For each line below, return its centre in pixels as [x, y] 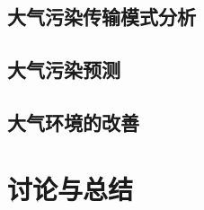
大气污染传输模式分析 [102, 17]
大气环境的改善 [73, 122]
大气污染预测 [64, 70]
